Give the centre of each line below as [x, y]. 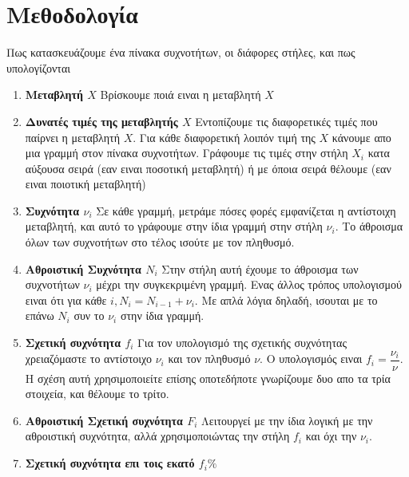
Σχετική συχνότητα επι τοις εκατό [110, 463]
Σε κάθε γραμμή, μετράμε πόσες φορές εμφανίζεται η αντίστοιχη [246, 210]
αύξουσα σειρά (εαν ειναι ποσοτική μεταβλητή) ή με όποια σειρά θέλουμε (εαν [208, 168]
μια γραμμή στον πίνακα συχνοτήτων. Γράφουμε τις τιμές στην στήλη [187, 153]
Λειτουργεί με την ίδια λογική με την [287, 420]
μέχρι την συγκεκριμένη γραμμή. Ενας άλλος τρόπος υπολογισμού [249, 284]
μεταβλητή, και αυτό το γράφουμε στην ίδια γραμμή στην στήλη [174, 226]
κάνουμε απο [361, 137]
